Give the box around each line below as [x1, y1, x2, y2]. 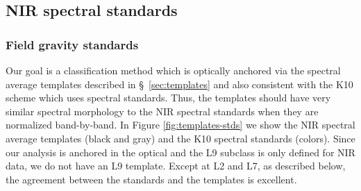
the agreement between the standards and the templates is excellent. [6, 172, 297, 186]
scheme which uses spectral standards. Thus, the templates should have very [6, 90, 331, 105]
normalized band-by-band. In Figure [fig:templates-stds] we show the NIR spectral [6, 117, 355, 132]
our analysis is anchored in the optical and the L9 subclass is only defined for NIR [6, 144, 355, 159]
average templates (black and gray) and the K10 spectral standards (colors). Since [6, 131, 355, 145]
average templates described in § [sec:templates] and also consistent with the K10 [6, 76, 353, 91]
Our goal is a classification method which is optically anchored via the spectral [6, 63, 341, 77]
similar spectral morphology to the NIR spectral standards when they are [6, 103, 319, 118]
